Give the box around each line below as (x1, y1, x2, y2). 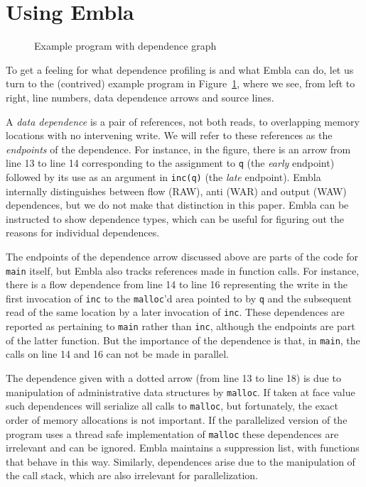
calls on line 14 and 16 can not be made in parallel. (6, 346, 229, 361)
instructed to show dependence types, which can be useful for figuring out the (6, 211, 345, 226)
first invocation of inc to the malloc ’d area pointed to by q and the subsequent (6, 290, 352, 305)
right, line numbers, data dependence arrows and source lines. (6, 89, 274, 104)
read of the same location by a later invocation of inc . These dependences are (6, 305, 345, 319)
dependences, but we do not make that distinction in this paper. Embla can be (6, 197, 349, 212)
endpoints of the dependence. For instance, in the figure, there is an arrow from (6, 141, 351, 156)
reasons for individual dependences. (6, 225, 160, 240)
